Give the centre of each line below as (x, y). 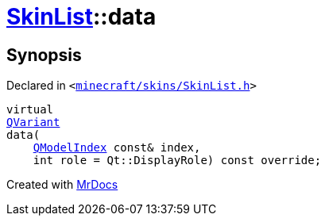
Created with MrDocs (62, 185)
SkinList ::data (81, 17)
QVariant (33, 122)
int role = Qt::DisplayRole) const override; (177, 161)
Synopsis (44, 55)
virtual (30, 110)
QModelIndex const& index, (117, 148)
